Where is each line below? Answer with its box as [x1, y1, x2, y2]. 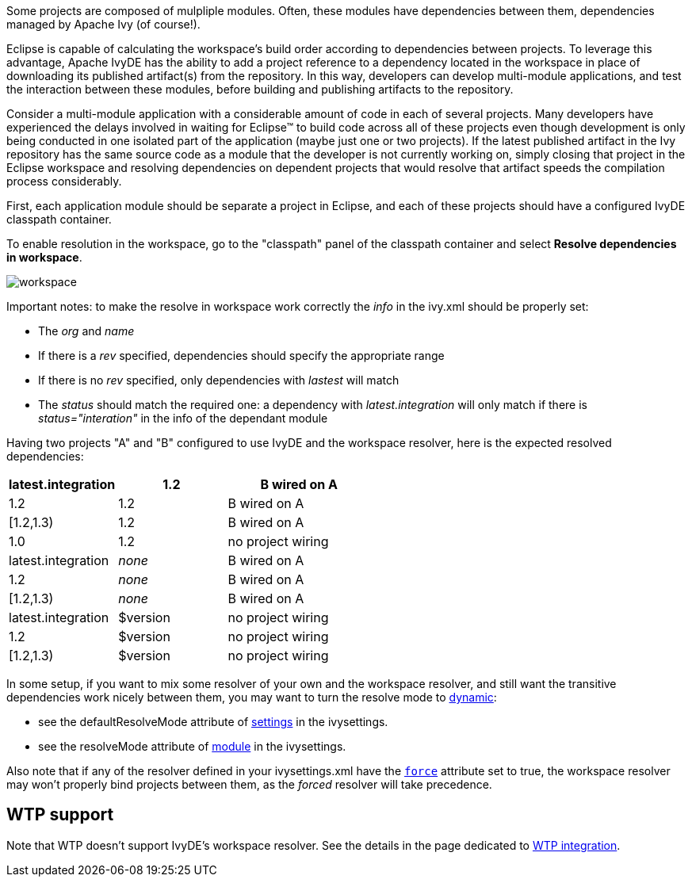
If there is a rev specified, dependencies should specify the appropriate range [38, 349, 445, 362]
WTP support [6, 805, 114, 825]
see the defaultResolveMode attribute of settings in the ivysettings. [38, 715, 388, 728]
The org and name [38, 324, 135, 338]
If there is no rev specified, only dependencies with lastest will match [38, 373, 400, 387]
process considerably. [6, 174, 122, 188]
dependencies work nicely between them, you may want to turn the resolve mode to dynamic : [6, 690, 497, 704]
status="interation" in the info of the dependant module [38, 411, 328, 425]
